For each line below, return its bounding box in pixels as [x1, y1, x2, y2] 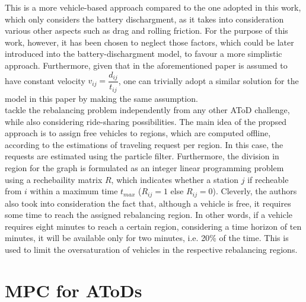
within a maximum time [30, 185, 118, 197]
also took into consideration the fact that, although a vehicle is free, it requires [5, 197, 291, 209]
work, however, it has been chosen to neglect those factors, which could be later [5, 36, 294, 48]
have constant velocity [5, 74, 85, 86]
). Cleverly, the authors [212, 185, 297, 197]
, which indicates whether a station [111, 173, 239, 185]
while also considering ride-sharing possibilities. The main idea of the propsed [5, 115, 287, 127]
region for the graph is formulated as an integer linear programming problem [5, 162, 284, 174]
